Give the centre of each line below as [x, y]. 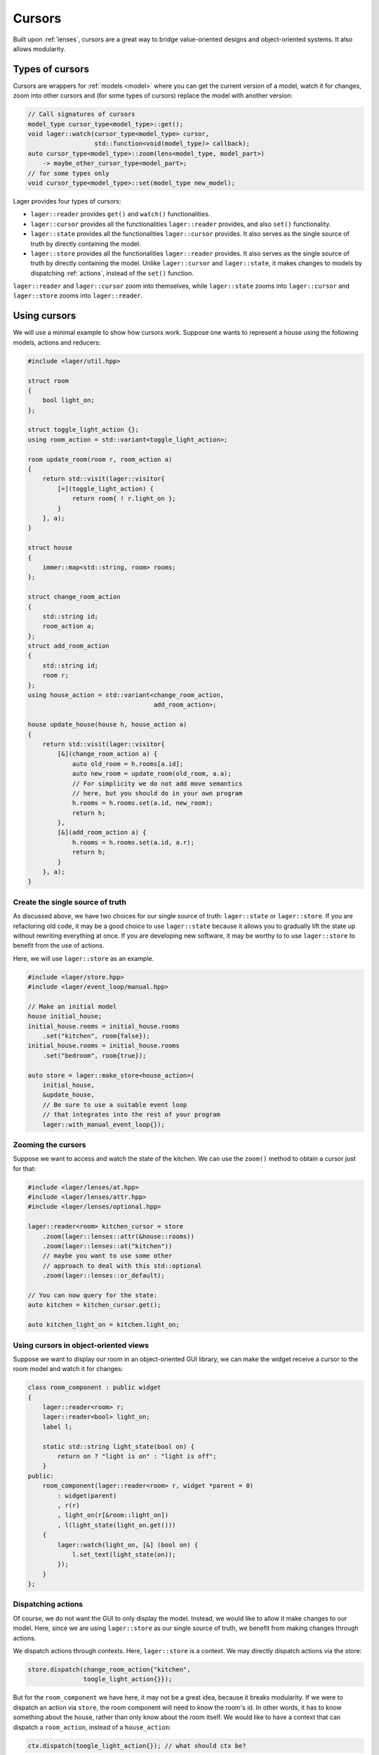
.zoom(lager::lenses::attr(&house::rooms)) [118, 1236]
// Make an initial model [72, 1006]
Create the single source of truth [69, 902]
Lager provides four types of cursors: [67, 201]
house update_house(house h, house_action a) [107, 724]
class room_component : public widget [94, 1388]
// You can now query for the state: [93, 1295]
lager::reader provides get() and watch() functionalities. [120, 214]
